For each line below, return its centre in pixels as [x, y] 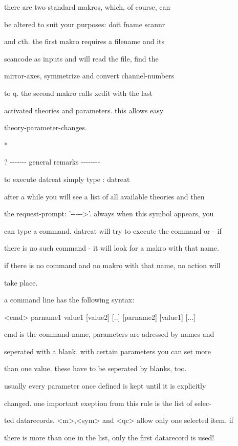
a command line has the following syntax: [69, 300]
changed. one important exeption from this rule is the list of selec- [108, 403]
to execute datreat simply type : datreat [67, 179]
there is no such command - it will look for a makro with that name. [112, 248]
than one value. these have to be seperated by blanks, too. [95, 368]
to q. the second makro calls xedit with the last [78, 93]
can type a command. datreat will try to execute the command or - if [113, 230]
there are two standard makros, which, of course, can [87, 7]
